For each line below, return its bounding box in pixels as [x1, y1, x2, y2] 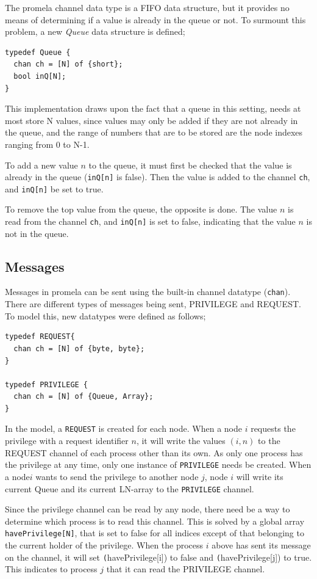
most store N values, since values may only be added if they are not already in [5, 114, 298, 126]
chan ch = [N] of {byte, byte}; [13, 344, 145, 353]
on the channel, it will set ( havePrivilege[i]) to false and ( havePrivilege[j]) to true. [5, 550, 312, 563]
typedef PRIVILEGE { [5, 380, 88, 389]
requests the [251, 422, 296, 435]
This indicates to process [5, 563, 98, 575]
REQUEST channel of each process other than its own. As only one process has [5, 446, 303, 459]
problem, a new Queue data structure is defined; [5, 25, 185, 38]
